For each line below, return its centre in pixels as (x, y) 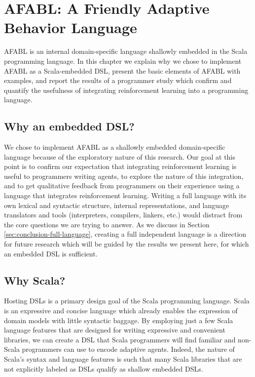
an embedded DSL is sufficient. (51, 253)
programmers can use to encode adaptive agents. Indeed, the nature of (128, 349)
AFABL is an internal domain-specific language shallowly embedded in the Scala (126, 51)
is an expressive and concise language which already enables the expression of (121, 310)
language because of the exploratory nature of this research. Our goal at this (120, 156)
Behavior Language (71, 27)
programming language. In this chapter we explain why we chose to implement (123, 61)
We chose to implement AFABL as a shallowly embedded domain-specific (115, 147)
